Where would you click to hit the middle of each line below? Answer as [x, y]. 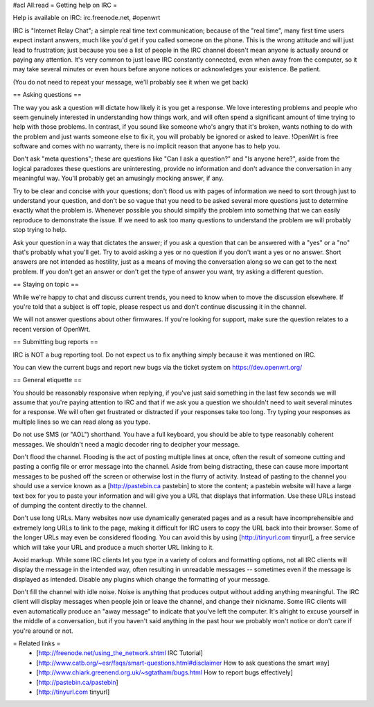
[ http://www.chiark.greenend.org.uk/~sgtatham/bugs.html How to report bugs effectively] [165, 672]
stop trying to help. [40, 230]
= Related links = [37, 643]
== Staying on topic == [46, 285]
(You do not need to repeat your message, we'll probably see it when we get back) [131, 82]
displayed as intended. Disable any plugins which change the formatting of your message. [141, 579]
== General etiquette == [47, 380]
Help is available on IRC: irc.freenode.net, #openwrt [87, 18]
